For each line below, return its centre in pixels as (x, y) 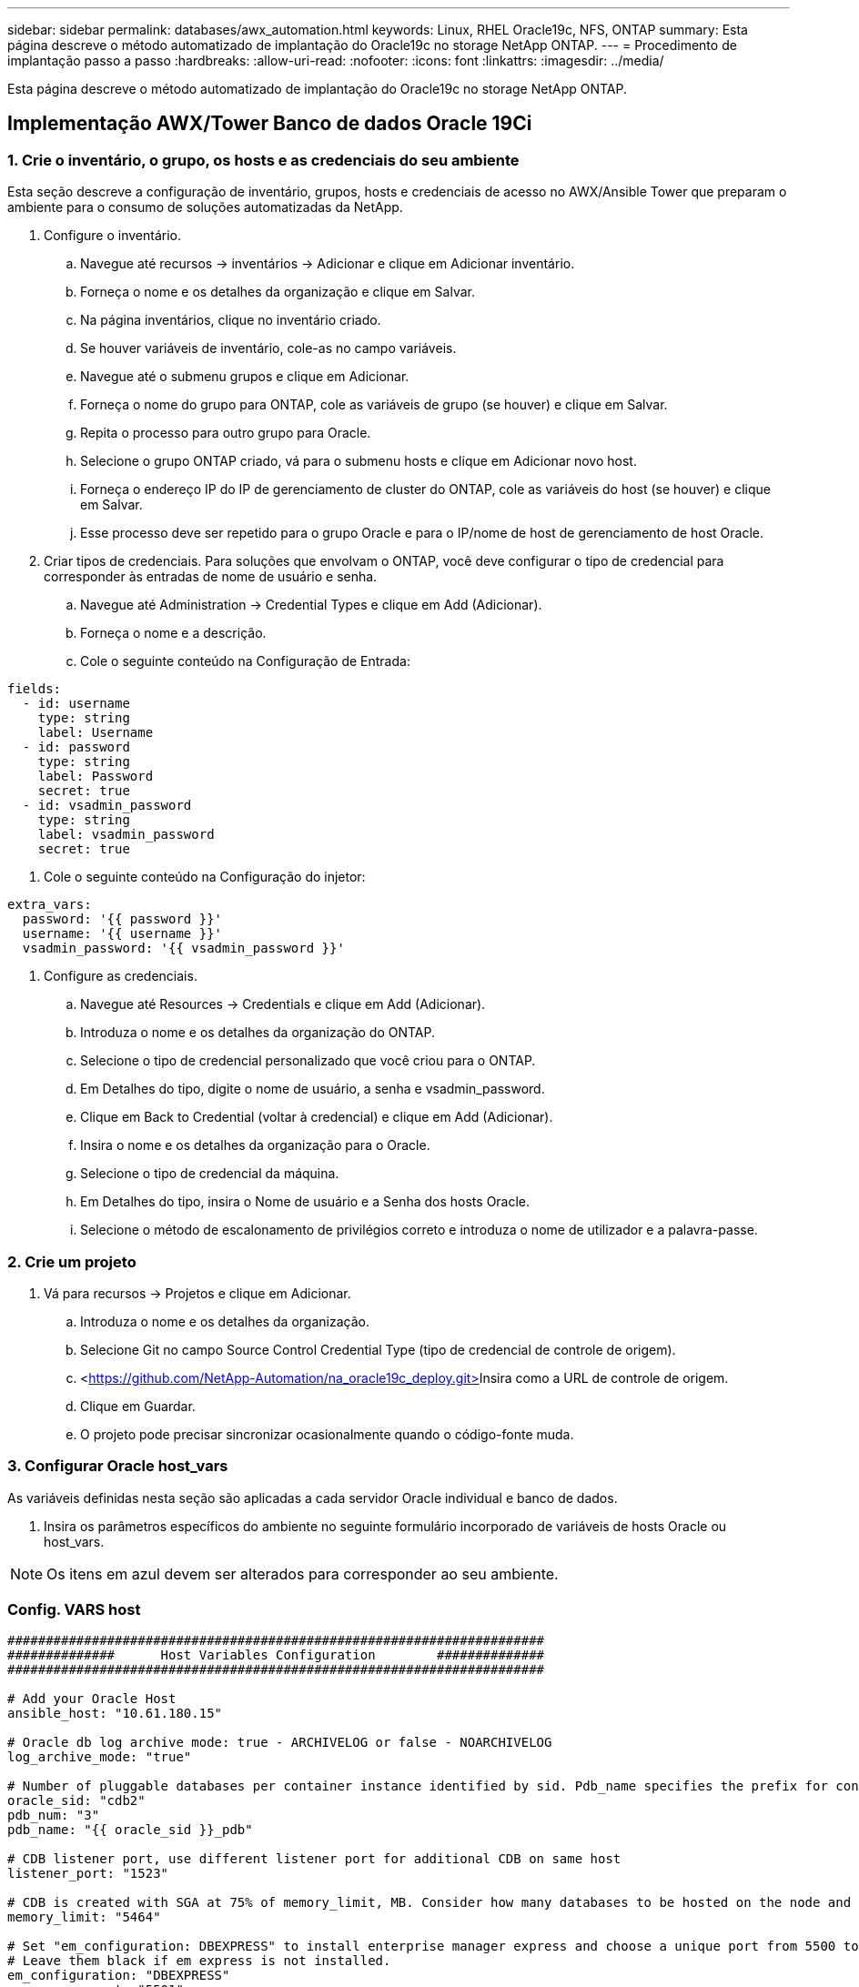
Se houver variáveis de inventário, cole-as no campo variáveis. (268, 348)
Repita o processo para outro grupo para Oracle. (226, 433)
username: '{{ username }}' (122, 934)
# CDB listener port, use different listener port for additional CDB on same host (314, 1859)
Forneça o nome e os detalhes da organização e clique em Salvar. (278, 292)
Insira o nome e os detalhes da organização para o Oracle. (255, 1145)
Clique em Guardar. (138, 1406)
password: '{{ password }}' (122, 919)
